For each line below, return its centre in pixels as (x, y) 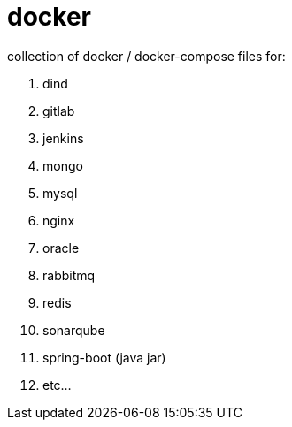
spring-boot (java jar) (104, 357)
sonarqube (74, 330)
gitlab (59, 111)
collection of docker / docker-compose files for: (146, 56)
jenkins (63, 138)
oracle (61, 248)
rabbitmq (69, 275)
